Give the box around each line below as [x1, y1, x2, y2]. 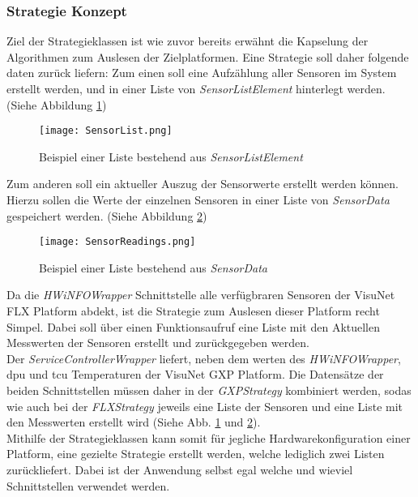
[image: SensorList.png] [39, 125, 173, 137]
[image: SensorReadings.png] [39, 236, 196, 248]
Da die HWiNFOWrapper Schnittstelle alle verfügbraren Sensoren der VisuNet [6, 286, 395, 303]
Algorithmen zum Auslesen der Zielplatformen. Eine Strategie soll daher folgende [6, 48, 409, 65]
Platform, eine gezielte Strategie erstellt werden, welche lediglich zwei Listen [6, 445, 385, 462]
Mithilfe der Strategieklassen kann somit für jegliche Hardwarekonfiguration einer [6, 429, 411, 446]
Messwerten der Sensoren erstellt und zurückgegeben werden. [6, 334, 309, 351]
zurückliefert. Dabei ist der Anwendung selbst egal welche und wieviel [6, 461, 353, 478]
